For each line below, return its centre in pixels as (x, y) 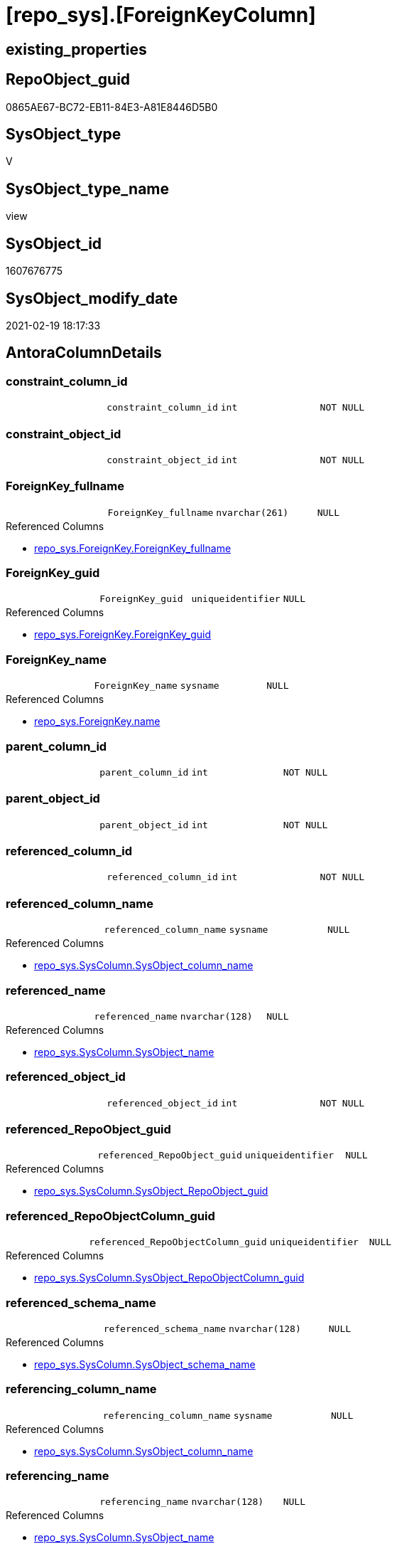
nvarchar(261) (252, 512)
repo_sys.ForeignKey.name (97, 721)
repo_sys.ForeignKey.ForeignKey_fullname (133, 548)
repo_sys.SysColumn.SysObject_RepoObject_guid (151, 1191)
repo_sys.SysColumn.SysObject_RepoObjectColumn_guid (169, 1278)
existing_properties (76, 49)
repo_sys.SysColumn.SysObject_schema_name (145, 1364)
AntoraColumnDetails (84, 353)
